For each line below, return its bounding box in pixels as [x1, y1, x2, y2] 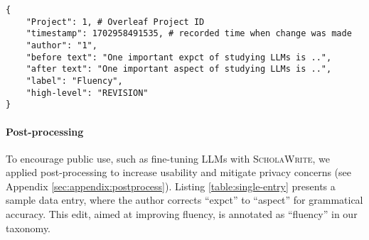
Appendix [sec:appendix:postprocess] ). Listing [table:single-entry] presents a [6, 178, 336, 193]
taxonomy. [6, 220, 51, 235]
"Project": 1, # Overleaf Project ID [26, 16, 205, 27]
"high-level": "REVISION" [26, 87, 149, 98]
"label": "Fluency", [26, 75, 123, 86]
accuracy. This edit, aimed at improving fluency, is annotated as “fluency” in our [6, 207, 358, 222]
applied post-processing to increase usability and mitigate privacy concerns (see [6, 165, 352, 180]
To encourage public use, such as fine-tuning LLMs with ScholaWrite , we [6, 151, 330, 165]
